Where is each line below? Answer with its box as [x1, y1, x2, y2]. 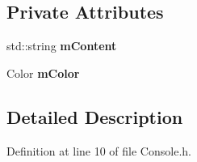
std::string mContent [6, 37, 117, 54]
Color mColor [6, 64, 80, 81]
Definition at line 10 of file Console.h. [6, 142, 191, 159]
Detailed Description [6, 104, 183, 129]
